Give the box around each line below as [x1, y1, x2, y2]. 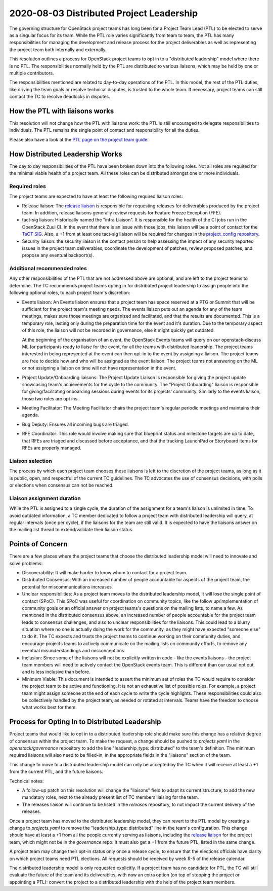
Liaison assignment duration [9, 495, 81, 502]
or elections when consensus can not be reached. [9, 482, 114, 488]
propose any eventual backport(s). [22, 252, 95, 258]
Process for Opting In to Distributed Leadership [9, 718, 161, 726]
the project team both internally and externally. [9, 46, 107, 53]
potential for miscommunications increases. [22, 583, 113, 590]
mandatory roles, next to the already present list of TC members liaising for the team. [22, 794, 199, 800]
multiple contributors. [9, 70, 54, 76]
